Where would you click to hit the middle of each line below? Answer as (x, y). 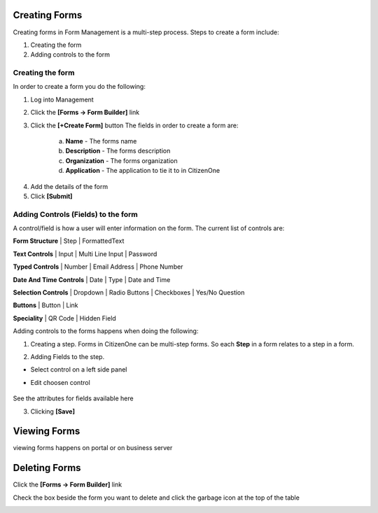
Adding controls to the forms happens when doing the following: (106, 331)
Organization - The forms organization (121, 160)
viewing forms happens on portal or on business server (93, 448)
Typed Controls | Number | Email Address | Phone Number (98, 267)
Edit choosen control (60, 382)
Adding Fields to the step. (68, 357)
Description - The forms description (118, 151)
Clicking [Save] (52, 411)
